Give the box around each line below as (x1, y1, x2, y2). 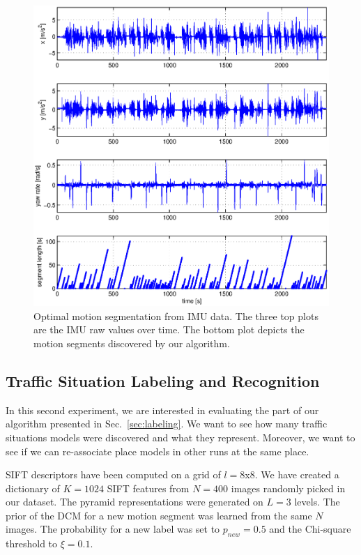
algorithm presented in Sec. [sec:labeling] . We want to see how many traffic (6, 416, 328, 431)
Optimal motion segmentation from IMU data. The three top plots (33, 308, 318, 323)
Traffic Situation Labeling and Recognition (6, 370, 320, 391)
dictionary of (6, 480, 60, 495)
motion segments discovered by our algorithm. (33, 335, 230, 350)
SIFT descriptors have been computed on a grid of (6, 467, 221, 482)
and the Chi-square (269, 522, 351, 536)
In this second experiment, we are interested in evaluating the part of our (6, 402, 319, 417)
